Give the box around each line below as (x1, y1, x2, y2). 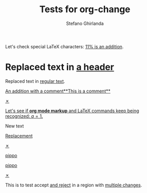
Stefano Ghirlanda (66, 20, 104, 26)
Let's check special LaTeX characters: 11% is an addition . (5, 43, 124, 49)
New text (5, 123, 24, 129)
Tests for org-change (39, 4, 130, 15)
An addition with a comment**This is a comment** (5, 88, 111, 94)
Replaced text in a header (5, 61, 115, 73)
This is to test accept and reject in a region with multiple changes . (5, 182, 142, 188)
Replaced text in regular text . (5, 78, 66, 84)
